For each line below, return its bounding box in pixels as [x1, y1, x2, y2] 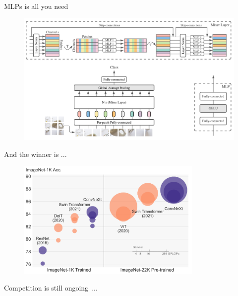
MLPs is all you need [4, 1, 68, 11]
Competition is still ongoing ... [4, 283, 98, 293]
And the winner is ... [4, 148, 67, 159]
